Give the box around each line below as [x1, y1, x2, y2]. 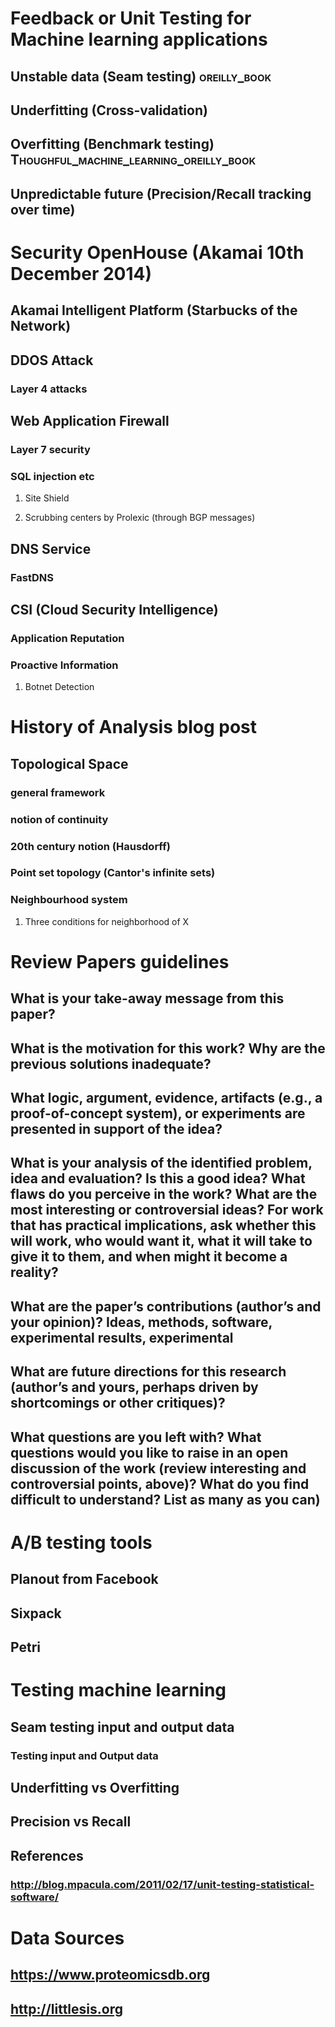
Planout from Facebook [10, 1571, 159, 1588]
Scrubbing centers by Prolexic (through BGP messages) [24, 512, 256, 524]
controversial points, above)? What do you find [10, 1475, 310, 1492]
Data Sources [10, 1927, 125, 1949]
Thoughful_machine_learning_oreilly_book [10, 152, 257, 169]
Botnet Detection [24, 681, 95, 693]
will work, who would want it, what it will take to [10, 1233, 313, 1250]
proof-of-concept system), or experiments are [10, 1105, 306, 1122]
